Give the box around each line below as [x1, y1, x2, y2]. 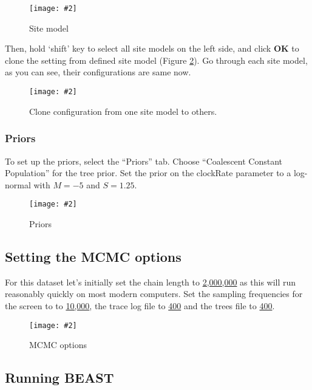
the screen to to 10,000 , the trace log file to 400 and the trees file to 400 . [5, 299, 275, 312]
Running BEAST [5, 368, 114, 387]
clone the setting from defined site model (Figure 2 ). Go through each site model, [5, 53, 308, 66]
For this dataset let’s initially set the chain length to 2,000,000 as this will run [5, 275, 296, 288]
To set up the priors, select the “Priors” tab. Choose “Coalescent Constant [5, 154, 283, 167]
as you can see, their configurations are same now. [5, 66, 191, 78]
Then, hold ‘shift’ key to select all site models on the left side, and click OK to [5, 42, 299, 55]
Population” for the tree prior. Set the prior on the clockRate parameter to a [5, 166, 291, 179]
